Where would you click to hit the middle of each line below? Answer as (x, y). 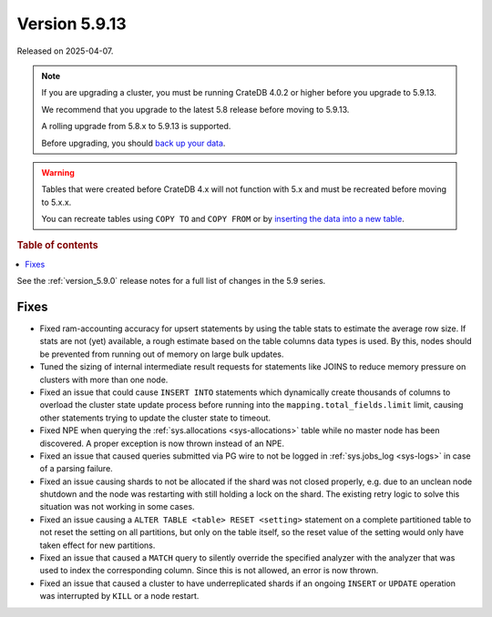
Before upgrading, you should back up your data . (133, 143)
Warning (58, 172)
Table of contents (58, 246)
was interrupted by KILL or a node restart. (119, 596)
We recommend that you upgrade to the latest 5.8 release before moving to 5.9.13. (195, 109)
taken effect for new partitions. (97, 545)
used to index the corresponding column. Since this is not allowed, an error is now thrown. (209, 571)
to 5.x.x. (56, 202)
